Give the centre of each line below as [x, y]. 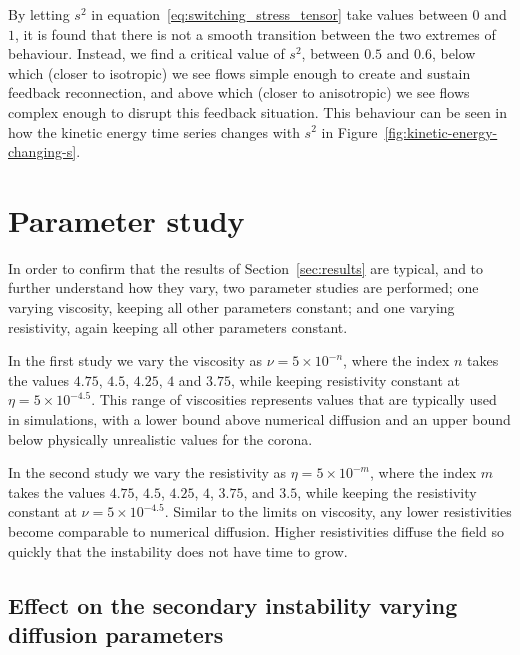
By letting [39, 14]
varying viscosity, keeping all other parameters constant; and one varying [231, 307]
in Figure [349, 131]
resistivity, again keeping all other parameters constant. [178, 326]
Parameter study [126, 219]
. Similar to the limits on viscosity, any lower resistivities [338, 511]
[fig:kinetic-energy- [441, 131]
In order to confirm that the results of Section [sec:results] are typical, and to [246, 267]
